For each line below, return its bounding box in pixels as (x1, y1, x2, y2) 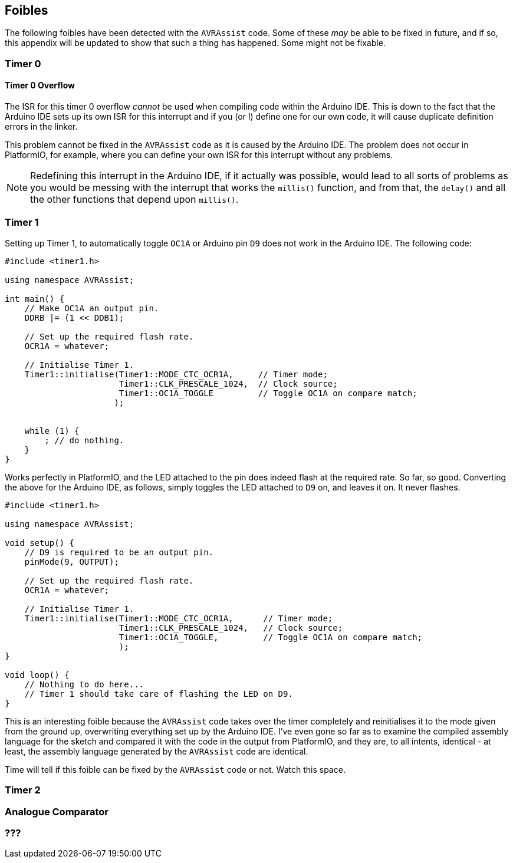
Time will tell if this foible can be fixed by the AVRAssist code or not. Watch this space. (5, 764, 346, 775)
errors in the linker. (5, 121, 78, 132)
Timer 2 (5, 784, 41, 796)
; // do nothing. (44, 435, 124, 445)
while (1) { (24, 426, 80, 436)
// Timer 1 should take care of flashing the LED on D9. (24, 689, 293, 699)
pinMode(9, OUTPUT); (24, 556, 119, 566)
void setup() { (5, 538, 75, 548)
